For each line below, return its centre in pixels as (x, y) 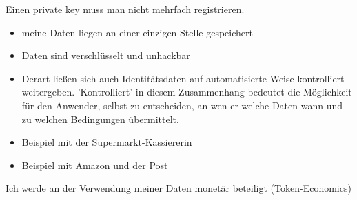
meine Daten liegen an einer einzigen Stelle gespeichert (137, 32)
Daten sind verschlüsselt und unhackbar (106, 55)
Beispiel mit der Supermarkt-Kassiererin (107, 142)
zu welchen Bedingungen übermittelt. (100, 119)
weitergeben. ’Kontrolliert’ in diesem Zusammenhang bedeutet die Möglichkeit (187, 92)
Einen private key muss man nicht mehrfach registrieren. (125, 9)
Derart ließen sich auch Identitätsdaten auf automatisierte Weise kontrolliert (183, 78)
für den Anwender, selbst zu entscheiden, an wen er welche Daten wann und (182, 105)
